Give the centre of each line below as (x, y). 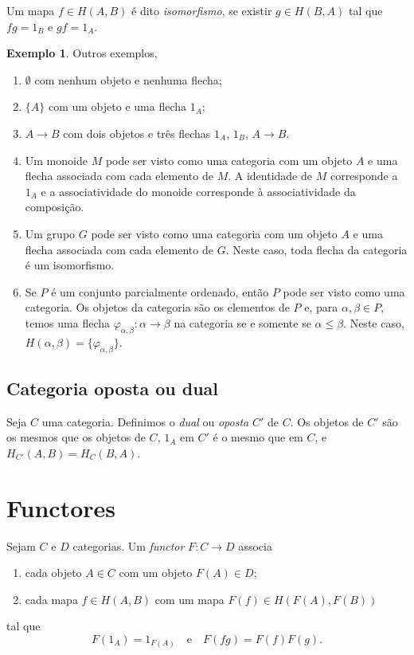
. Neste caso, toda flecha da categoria (316, 249)
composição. (55, 207)
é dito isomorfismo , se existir (202, 10)
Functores (61, 507)
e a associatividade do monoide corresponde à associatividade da (198, 191)
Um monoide (56, 160)
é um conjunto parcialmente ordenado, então (160, 291)
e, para (321, 307)
